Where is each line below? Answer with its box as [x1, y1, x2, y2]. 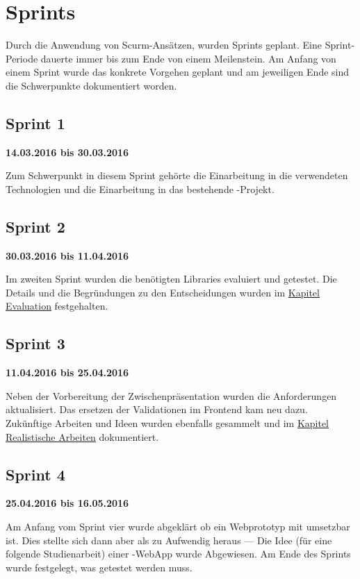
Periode [6, 51, 38, 65]
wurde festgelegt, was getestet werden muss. [6, 560, 193, 574]
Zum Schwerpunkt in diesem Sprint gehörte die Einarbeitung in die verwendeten [6, 168, 348, 183]
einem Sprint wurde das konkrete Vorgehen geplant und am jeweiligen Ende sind [6, 65, 350, 79]
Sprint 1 [6, 112, 65, 133]
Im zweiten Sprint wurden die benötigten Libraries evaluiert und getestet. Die [6, 271, 337, 286]
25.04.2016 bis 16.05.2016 [6, 496, 129, 510]
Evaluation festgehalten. [6, 299, 108, 313]
